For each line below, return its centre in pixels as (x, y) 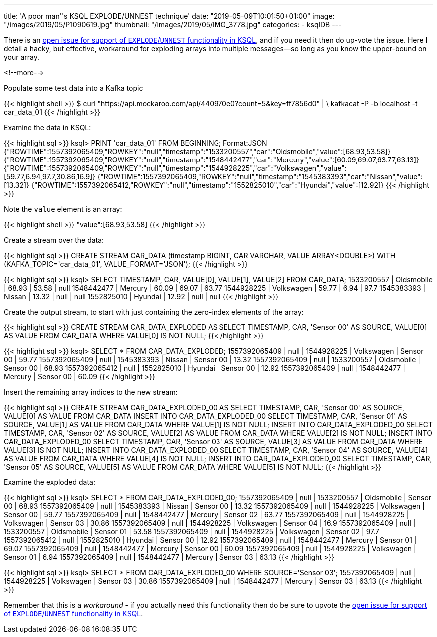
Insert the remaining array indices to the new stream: (91, 392)
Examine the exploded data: (50, 482)
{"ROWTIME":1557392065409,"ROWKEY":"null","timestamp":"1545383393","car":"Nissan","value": (260, 177)
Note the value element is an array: (63, 209)
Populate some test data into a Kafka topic (74, 88)
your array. (22, 57)
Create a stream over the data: (54, 240)
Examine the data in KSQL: (48, 127)
